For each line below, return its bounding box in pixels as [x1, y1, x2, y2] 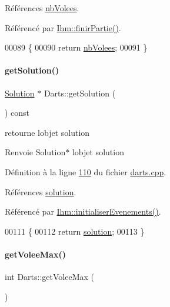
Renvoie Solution [5, 146, 66, 158]
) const [5, 106, 30, 119]
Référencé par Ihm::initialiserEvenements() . [5, 205, 161, 218]
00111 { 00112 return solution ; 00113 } [5, 225, 145, 237]
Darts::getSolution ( [44, 86, 116, 99]
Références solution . [5, 185, 76, 198]
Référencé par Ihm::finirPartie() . [5, 21, 121, 34]
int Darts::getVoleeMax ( [5, 271, 94, 283]
